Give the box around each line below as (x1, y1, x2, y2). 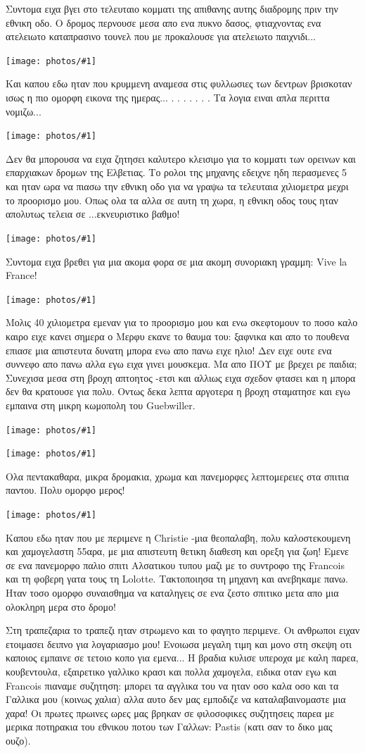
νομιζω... (6, 104, 41, 118)
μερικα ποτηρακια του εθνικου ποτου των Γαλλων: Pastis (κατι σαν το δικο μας (6, 719, 333, 734)
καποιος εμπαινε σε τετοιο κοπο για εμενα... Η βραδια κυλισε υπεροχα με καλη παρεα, (6, 650, 359, 665)
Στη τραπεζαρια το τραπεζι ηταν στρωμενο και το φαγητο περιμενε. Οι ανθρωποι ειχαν (6, 623, 360, 637)
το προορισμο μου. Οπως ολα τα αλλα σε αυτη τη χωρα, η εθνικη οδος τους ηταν (6, 192, 338, 207)
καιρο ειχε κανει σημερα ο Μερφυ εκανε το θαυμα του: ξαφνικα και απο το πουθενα (6, 328, 350, 343)
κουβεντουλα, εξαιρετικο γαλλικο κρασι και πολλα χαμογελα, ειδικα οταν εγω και (6, 664, 337, 678)
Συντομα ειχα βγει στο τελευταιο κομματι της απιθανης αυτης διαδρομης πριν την (6, 1, 338, 15)
